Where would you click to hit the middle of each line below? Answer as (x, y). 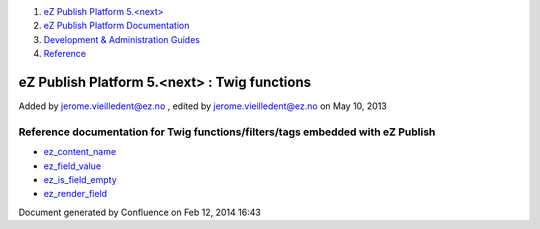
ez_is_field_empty (80, 179)
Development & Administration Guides (121, 39)
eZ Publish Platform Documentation (116, 26)
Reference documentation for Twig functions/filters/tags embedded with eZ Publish (227, 132)
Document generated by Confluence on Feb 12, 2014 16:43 (140, 212)
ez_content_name (80, 152)
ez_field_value (72, 166)
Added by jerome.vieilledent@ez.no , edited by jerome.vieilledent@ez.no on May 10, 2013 (202, 106)
